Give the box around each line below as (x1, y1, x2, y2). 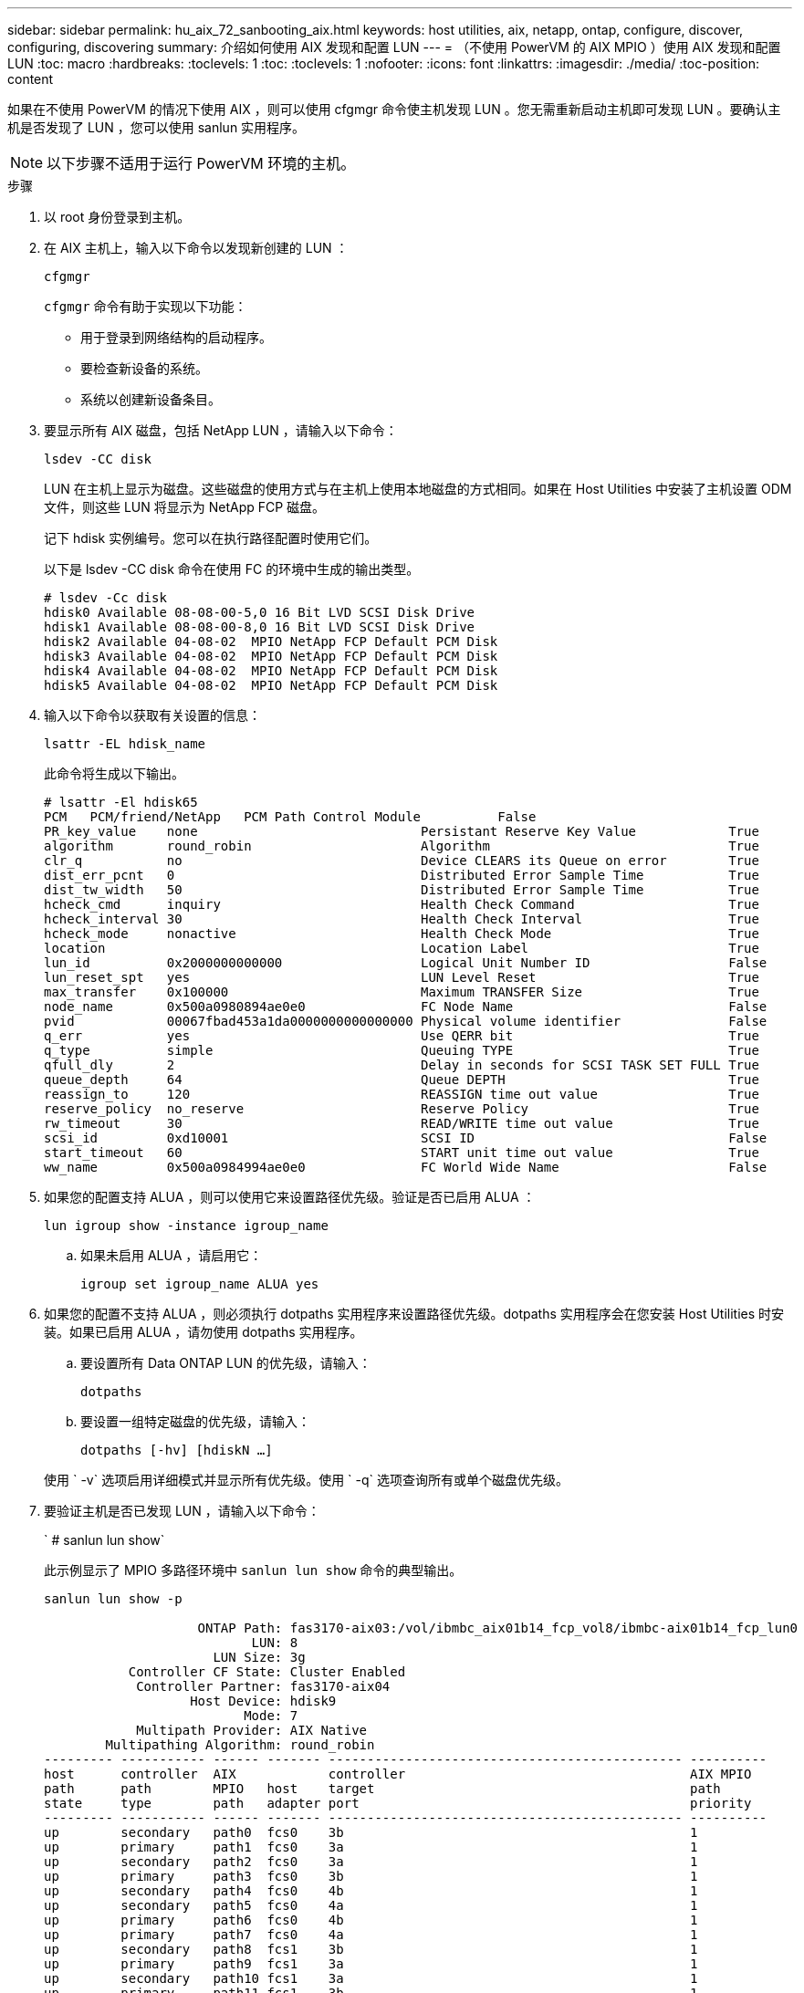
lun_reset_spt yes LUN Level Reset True (44, 970, 759, 985)
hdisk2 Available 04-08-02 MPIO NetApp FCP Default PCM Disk (44, 634, 498, 649)
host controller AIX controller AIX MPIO (44, 1767, 752, 1781)
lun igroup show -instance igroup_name (44, 1218, 329, 1233)
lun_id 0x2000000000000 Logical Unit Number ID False (44, 955, 767, 970)
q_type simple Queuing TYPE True (44, 1043, 759, 1058)
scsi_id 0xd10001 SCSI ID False (44, 1131, 767, 1145)
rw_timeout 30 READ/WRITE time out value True (44, 1116, 759, 1131)
